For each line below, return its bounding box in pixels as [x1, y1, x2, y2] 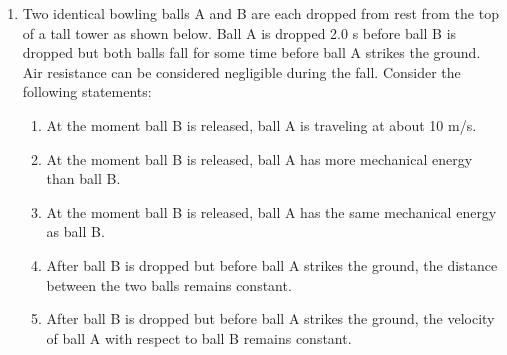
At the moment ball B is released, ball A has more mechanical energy [46, 148, 473, 169]
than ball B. [46, 168, 121, 189]
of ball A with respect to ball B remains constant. [46, 327, 352, 348]
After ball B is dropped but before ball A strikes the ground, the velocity [46, 308, 495, 329]
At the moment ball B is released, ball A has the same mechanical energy [46, 201, 497, 222]
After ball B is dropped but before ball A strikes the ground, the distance [46, 254, 498, 275]
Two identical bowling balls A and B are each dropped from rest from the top [22, 3, 499, 23]
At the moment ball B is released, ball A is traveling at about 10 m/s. [46, 114, 477, 135]
